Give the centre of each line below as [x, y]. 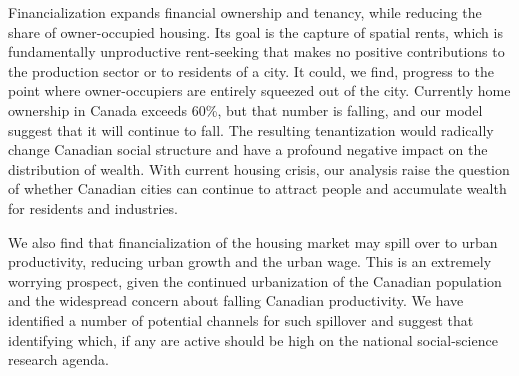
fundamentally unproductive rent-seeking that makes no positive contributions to [256, 51]
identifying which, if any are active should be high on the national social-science [253, 339]
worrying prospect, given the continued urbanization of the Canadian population [255, 280]
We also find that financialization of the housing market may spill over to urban [253, 241]
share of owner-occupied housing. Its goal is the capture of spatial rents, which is [255, 31]
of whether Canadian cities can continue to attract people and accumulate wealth [257, 188]
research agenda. [58, 359]
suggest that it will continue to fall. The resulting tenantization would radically [251, 129]
